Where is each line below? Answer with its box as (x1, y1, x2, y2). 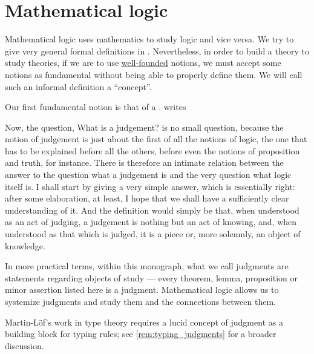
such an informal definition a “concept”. (5, 80, 152, 93)
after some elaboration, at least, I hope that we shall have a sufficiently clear (5, 192, 289, 205)
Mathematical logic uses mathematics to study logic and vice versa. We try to (5, 33, 294, 45)
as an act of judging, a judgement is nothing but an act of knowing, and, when (5, 215, 297, 228)
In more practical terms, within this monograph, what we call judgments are (5, 260, 289, 272)
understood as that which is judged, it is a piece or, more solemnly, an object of (5, 228, 301, 240)
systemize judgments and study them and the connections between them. (5, 295, 276, 307)
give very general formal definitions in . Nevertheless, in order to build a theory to (5, 44, 309, 57)
